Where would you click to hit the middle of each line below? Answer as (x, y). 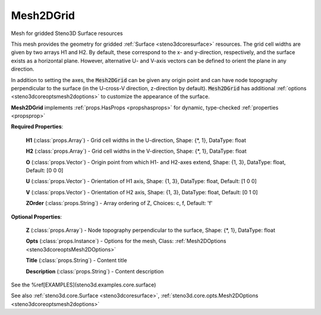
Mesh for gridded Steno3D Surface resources (67, 33)
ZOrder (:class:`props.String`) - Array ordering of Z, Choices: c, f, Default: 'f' (119, 203)
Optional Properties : (37, 216)
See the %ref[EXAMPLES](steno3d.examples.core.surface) (84, 285)
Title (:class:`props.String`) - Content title (76, 260)
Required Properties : (37, 127)
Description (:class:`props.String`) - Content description (95, 271)
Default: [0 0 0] (45, 171)
